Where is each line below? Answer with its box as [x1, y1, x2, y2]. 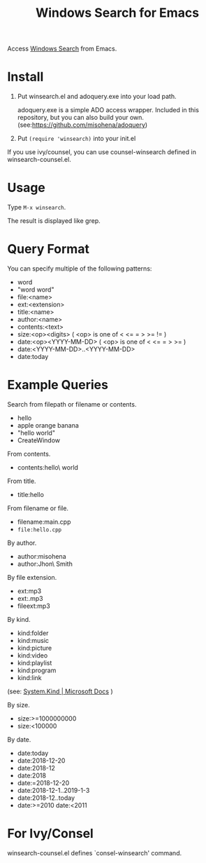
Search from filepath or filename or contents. [7, 400, 137, 408]
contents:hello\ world [17, 463, 79, 471]
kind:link [17, 673, 42, 681]
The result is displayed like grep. [7, 217, 101, 225]
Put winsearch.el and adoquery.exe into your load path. [17, 93, 177, 101]
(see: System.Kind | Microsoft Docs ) [7, 687, 113, 695]
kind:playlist [17, 658, 52, 667]
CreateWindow [17, 436, 61, 444]
